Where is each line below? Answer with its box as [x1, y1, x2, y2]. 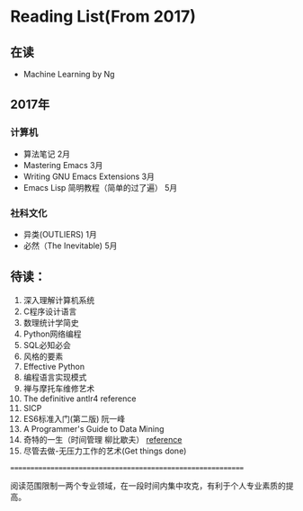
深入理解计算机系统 [22, 294, 95, 305]
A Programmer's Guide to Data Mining [22, 423, 165, 434]
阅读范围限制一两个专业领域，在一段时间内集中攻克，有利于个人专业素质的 [10, 480, 286, 491]
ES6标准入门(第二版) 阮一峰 [22, 413, 126, 424]
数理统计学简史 [22, 317, 79, 327]
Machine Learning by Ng [22, 69, 115, 79]
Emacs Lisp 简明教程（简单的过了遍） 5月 [22, 182, 178, 193]
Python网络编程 [22, 328, 82, 339]
